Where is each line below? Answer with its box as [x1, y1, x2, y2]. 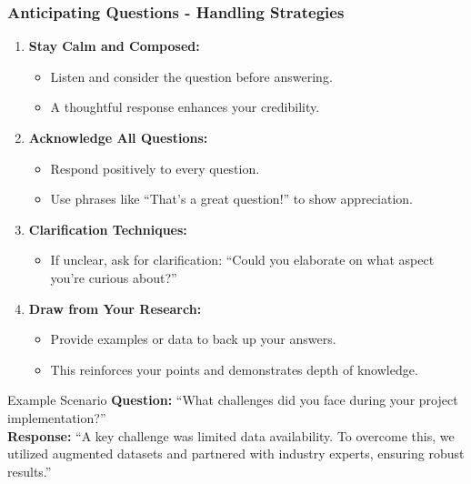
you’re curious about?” [50, 267, 177, 287]
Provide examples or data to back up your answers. [50, 329, 336, 348]
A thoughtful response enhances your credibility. [50, 97, 320, 116]
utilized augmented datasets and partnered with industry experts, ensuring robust [7, 444, 465, 463]
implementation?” [7, 408, 106, 427]
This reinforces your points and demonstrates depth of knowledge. [50, 359, 418, 378]
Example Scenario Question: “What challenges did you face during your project [7, 390, 458, 409]
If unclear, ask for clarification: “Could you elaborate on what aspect [50, 250, 435, 269]
